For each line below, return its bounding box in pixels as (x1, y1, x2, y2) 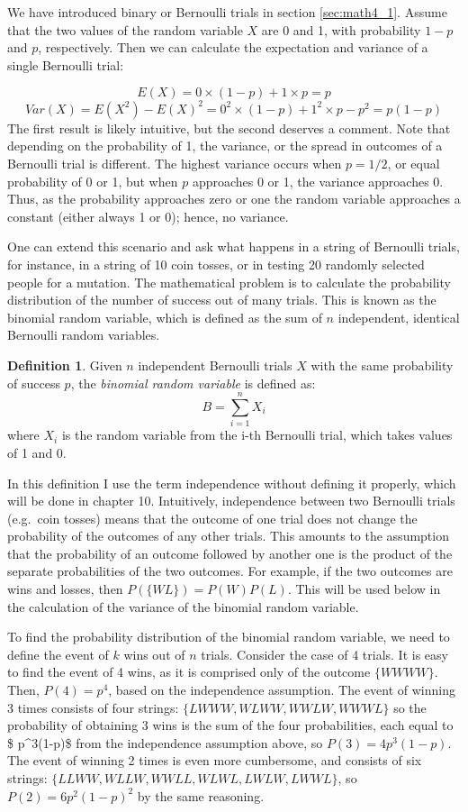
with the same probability (310, 356, 454, 374)
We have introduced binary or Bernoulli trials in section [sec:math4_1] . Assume (7, 3, 447, 21)
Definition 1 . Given (7, 356, 122, 374)
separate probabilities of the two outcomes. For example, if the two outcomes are (7, 561, 453, 580)
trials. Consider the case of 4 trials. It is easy (201, 644, 448, 663)
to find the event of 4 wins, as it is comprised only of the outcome (7, 662, 371, 681)
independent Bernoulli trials (138, 356, 292, 374)
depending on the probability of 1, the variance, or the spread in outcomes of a (7, 136, 443, 155)
